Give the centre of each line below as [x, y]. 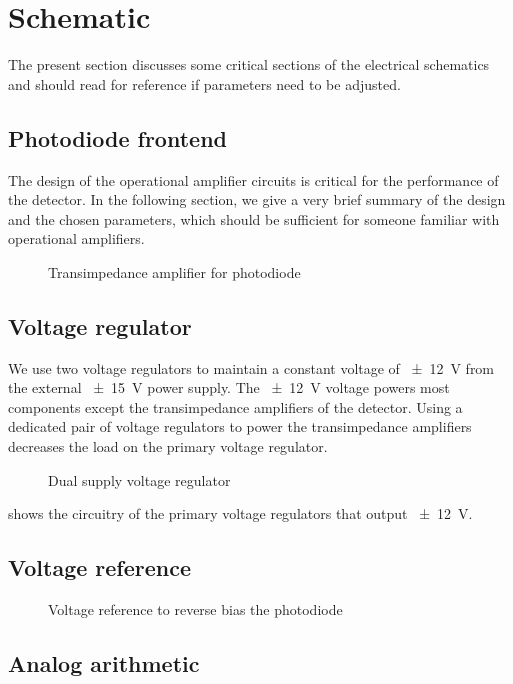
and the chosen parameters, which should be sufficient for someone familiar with [254, 218]
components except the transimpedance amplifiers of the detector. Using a [235, 406]
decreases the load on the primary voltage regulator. [168, 446]
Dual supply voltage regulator [139, 479]
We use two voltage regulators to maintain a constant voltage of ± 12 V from [251, 367]
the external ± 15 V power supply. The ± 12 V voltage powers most [229, 387]
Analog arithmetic [104, 663]
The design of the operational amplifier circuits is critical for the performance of [253, 179]
